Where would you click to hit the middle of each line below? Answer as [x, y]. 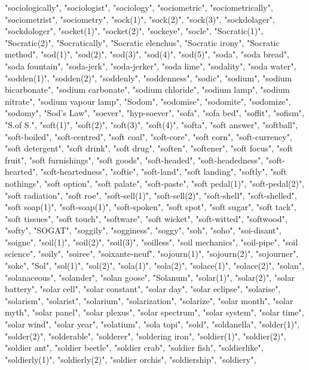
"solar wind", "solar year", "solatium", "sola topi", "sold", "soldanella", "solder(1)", [152, 324]
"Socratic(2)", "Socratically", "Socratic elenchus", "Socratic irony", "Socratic [142, 42]
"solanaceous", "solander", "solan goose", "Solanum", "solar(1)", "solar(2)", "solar [150, 277]
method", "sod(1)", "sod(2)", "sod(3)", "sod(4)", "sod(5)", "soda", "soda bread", [147, 54]
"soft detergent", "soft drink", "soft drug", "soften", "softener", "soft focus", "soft [149, 148]
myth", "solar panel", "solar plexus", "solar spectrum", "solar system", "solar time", [154, 312]
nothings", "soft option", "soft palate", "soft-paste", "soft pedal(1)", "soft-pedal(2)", [155, 183]
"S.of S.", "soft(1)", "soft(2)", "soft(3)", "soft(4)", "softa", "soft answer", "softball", [152, 124]
